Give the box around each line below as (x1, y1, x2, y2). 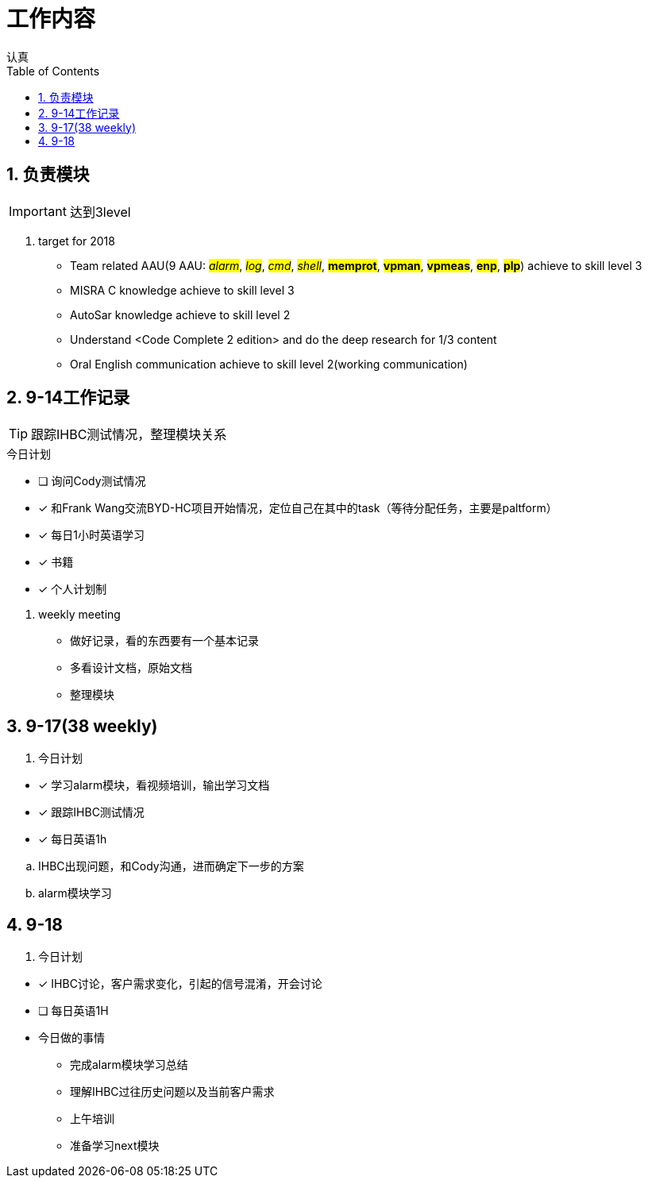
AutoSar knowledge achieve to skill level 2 (70, 307, 291, 322)
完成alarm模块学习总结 (70, 1058, 188, 1072)
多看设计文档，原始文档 (70, 661, 192, 675)
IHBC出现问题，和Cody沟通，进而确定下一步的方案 (38, 859, 304, 874)
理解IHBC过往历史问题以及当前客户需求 (70, 1085, 275, 1099)
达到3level (69, 203, 131, 220)
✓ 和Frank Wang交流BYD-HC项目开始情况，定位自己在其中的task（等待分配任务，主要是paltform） (38, 501, 557, 515)
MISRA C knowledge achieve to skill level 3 (70, 283, 295, 297)
